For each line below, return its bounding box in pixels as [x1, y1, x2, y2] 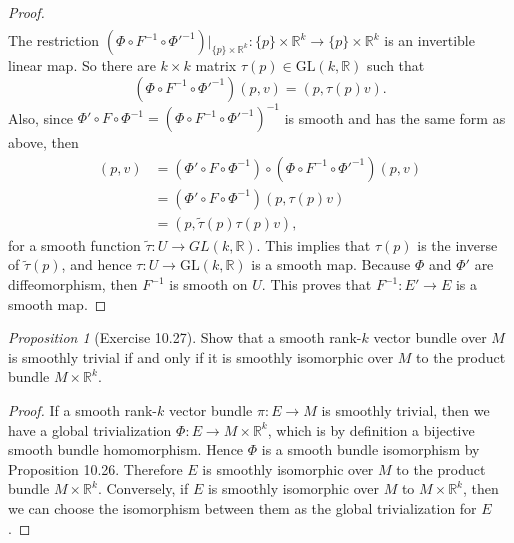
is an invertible [384, 30, 475, 51]
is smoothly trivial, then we [321, 400, 490, 421]
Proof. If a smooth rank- [8, 400, 158, 421]
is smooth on [169, 274, 248, 295]
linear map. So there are [8, 55, 156, 76]
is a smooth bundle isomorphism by [261, 439, 480, 460]
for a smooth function [8, 234, 141, 255]
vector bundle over [373, 327, 487, 348]
